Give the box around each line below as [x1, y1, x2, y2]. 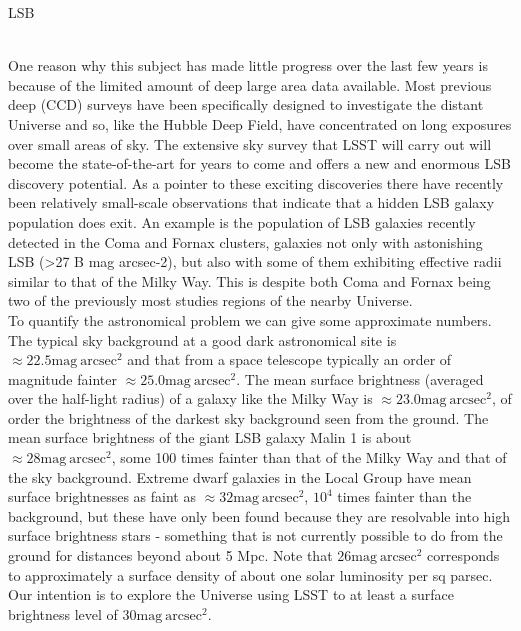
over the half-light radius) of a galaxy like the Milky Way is [8, 388, 373, 409]
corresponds [427, 545, 500, 566]
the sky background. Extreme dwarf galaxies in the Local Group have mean [8, 466, 472, 487]
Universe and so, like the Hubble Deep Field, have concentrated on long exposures [8, 113, 512, 134]
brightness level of [8, 603, 118, 624]
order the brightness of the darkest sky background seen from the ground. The [8, 407, 489, 428]
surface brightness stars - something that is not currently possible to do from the [8, 525, 503, 546]
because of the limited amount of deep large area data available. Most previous [8, 74, 492, 95]
